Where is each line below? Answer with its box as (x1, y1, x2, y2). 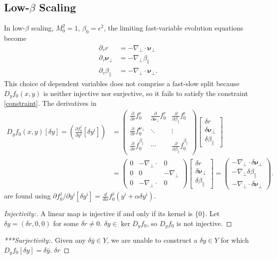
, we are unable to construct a (106, 235, 198, 245)
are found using (4, 191, 51, 201)
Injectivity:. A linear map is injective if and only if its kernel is (4, 208, 193, 219)
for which (220, 235, 249, 245)
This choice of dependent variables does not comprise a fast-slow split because (4, 78, 240, 89)
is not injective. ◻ (176, 218, 232, 228)
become (4, 33, 27, 43)
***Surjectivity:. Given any (4, 235, 86, 245)
